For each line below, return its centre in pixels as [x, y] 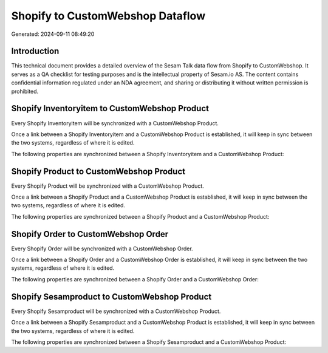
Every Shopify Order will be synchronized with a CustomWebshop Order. [102, 248]
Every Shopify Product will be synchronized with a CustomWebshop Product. [108, 186]
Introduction [35, 51]
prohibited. [25, 91]
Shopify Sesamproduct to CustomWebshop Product [111, 297]
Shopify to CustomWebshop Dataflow [108, 16]
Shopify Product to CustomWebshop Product [98, 171]
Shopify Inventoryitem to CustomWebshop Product [110, 108]
